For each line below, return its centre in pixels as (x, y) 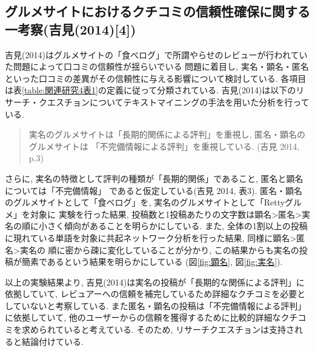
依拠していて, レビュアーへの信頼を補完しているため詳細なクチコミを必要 (151, 294)
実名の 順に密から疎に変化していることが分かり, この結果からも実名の (159, 249)
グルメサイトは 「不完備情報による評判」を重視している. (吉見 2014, (164, 146)
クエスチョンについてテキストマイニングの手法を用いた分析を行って (174, 102)
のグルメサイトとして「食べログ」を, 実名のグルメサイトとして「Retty (145, 202)
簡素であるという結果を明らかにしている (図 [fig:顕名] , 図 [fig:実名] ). (152, 262)
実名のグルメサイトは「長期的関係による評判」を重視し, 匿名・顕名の (167, 134)
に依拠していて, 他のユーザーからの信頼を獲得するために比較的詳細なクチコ (156, 317)
